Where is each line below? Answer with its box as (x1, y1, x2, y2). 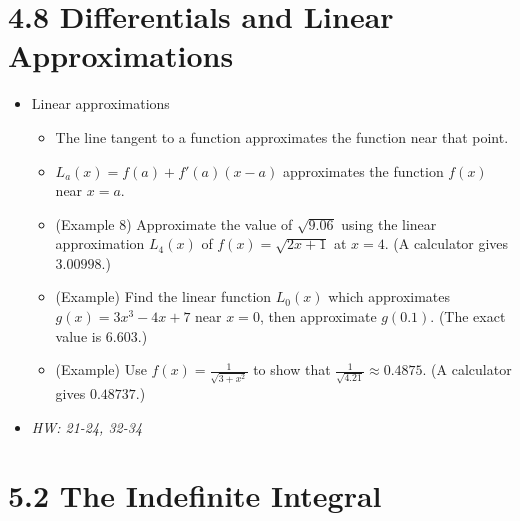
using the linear (341, 213, 437, 234)
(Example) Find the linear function (55, 286, 272, 307)
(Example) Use (55, 359, 147, 380)
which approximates (328, 286, 451, 307)
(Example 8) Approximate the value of (55, 213, 293, 234)
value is (55, 325, 102, 346)
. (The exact (430, 306, 506, 327)
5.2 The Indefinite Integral (8, 475, 382, 516)
